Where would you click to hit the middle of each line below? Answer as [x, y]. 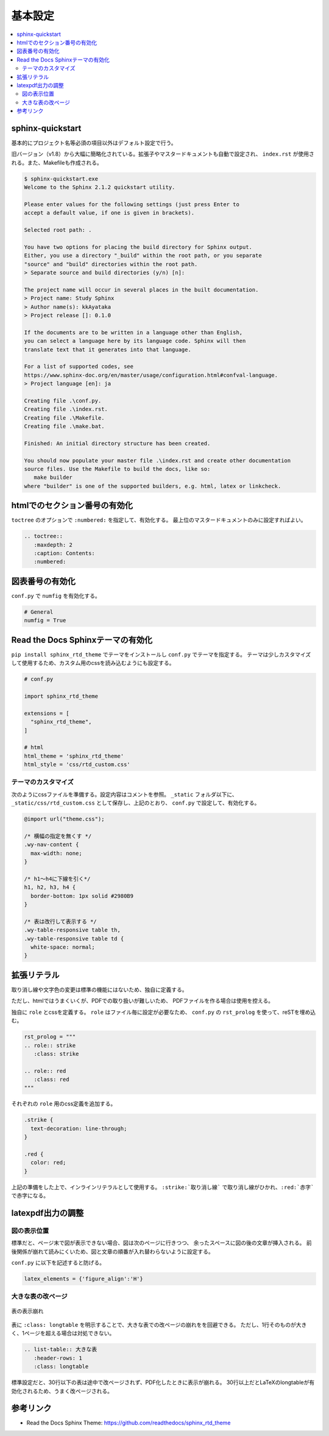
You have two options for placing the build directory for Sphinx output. [138, 247]
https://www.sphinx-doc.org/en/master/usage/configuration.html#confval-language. [151, 375]
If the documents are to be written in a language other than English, [133, 332]
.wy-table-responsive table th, [73, 930]
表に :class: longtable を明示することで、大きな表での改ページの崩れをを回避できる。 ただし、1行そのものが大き [159, 1325]
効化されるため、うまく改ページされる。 [62, 1391]
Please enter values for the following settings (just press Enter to [132, 204]
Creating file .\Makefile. [64, 418]
